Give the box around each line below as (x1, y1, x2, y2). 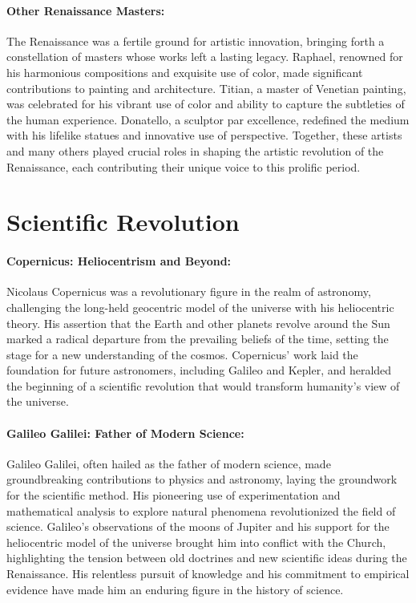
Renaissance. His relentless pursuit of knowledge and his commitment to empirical (6, 565, 410, 582)
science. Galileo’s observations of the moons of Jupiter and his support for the (6, 518, 390, 535)
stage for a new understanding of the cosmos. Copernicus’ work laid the (6, 346, 358, 362)
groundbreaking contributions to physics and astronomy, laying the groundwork (6, 471, 398, 488)
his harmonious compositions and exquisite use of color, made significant (6, 63, 363, 80)
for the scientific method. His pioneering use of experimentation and (6, 487, 341, 504)
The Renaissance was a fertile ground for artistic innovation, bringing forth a (6, 32, 385, 49)
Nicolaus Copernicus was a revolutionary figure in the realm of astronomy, (6, 283, 371, 300)
